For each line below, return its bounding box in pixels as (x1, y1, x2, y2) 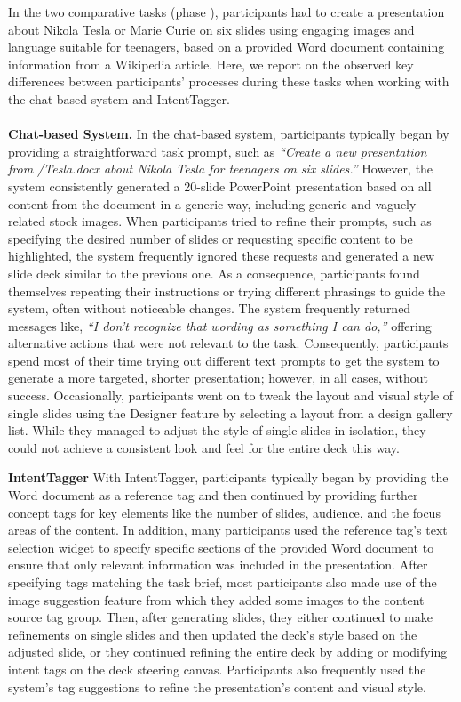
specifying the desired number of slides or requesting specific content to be (8, 229, 413, 247)
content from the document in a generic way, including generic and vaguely (8, 194, 417, 213)
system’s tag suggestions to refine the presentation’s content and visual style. (8, 677, 426, 696)
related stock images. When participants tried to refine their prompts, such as (8, 212, 432, 230)
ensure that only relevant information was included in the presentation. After (8, 555, 428, 574)
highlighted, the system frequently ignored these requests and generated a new (8, 246, 435, 265)
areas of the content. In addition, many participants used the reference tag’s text (8, 520, 448, 539)
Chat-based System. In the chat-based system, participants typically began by (8, 125, 449, 143)
